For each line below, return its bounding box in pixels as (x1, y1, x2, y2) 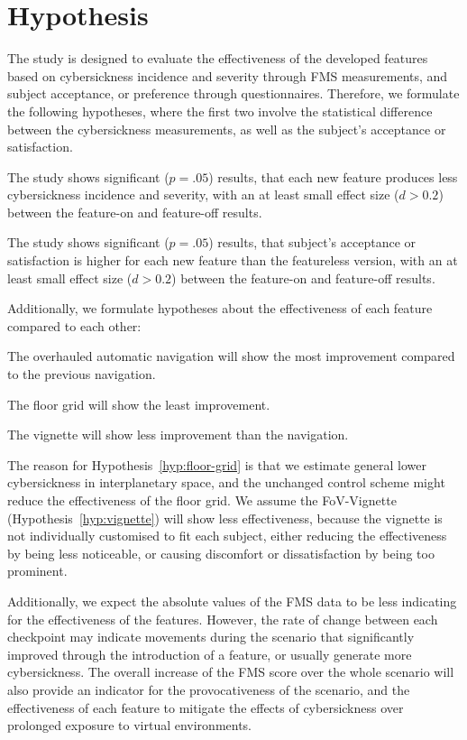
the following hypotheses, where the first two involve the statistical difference (7, 101, 433, 120)
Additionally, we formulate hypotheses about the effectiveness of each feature (7, 299, 433, 318)
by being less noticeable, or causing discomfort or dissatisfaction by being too (7, 543, 435, 562)
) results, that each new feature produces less (208, 167, 458, 186)
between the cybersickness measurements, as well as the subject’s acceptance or (7, 119, 446, 138)
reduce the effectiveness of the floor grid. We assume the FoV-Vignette (7, 491, 397, 509)
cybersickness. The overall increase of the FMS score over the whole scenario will (7, 662, 454, 681)
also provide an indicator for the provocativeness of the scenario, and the (7, 680, 410, 698)
